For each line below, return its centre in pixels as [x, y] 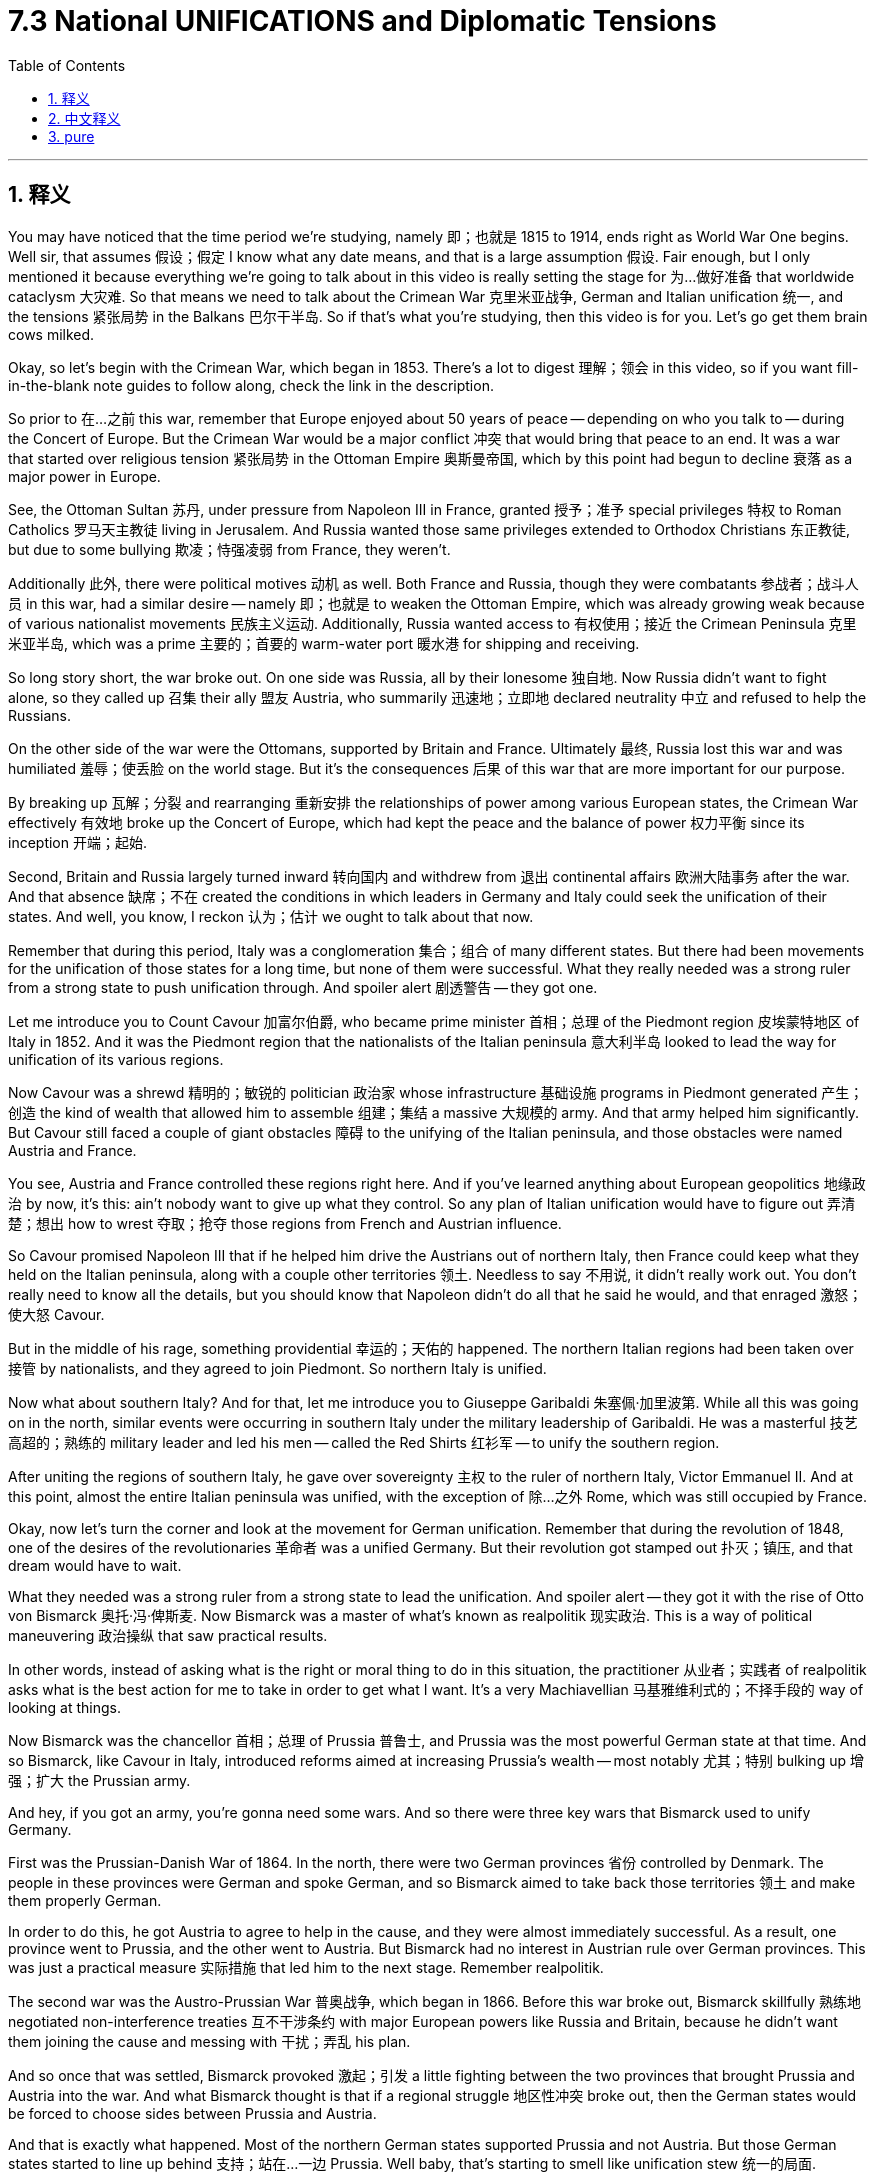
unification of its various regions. [116, 1059]
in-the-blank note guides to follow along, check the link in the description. [251, 385]
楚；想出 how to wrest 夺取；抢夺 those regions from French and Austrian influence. [285, 1223]
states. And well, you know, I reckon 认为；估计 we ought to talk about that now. [271, 916]
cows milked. [51, 334]
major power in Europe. [84, 476]
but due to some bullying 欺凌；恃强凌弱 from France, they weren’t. [229, 549]
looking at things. [64, 1707]
